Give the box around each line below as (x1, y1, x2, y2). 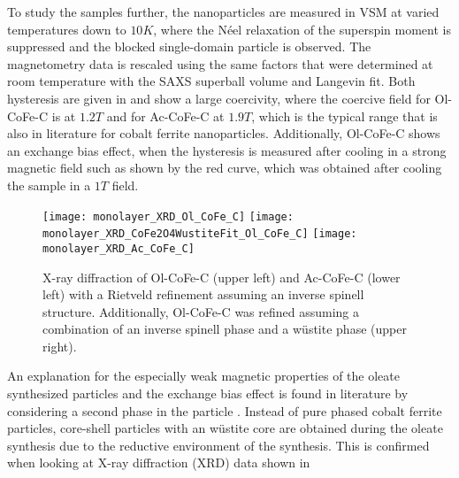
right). (42, 336, 77, 355)
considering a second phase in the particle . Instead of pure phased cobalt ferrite (7, 401, 442, 420)
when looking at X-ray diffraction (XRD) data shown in (7, 453, 310, 472)
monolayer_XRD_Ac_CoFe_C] (42, 242, 195, 255)
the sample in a (7, 175, 91, 194)
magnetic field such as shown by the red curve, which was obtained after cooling (7, 158, 442, 177)
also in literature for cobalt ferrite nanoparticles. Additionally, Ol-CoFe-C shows (7, 124, 440, 143)
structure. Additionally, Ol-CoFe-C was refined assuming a (42, 302, 360, 320)
